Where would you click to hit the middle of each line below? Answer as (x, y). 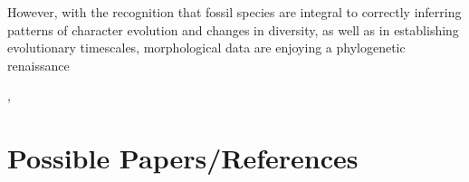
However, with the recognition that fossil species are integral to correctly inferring (234, 12)
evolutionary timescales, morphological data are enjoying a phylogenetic (206, 48)
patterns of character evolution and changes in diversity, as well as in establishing (233, 29)
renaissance (38, 65)
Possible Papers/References (183, 158)
